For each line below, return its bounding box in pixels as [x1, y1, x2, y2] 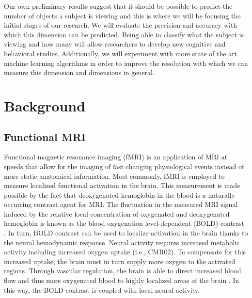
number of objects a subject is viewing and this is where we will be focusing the [4, 10, 241, 20]
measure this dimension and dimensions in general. [4, 67, 155, 78]
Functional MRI [4, 129, 86, 144]
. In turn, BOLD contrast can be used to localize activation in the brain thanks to [4, 228, 248, 238]
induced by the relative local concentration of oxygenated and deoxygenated [4, 208, 230, 219]
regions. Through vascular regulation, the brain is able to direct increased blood [4, 266, 241, 276]
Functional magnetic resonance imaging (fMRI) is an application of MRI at [4, 152, 228, 162]
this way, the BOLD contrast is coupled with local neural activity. [4, 284, 200, 295]
